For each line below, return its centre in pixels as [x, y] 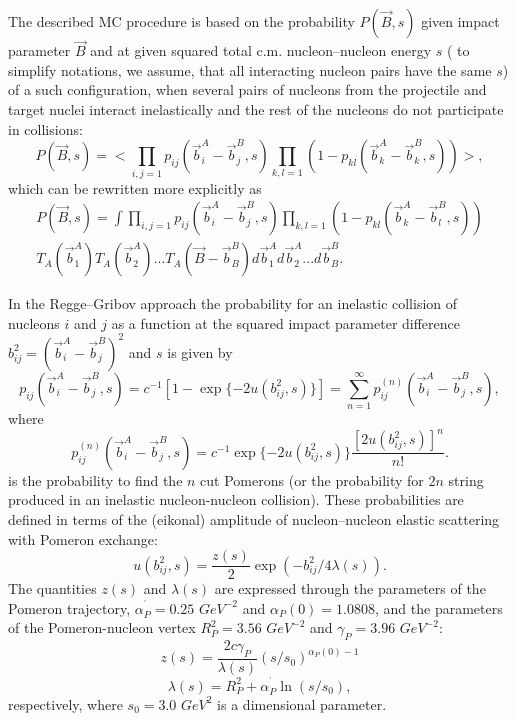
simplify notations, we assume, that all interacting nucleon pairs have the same [250, 69]
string [466, 479]
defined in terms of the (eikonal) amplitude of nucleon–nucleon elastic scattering [254, 518]
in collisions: [45, 128]
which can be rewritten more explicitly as [135, 187]
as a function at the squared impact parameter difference [286, 322]
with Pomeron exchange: [83, 538]
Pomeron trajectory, [69, 607]
